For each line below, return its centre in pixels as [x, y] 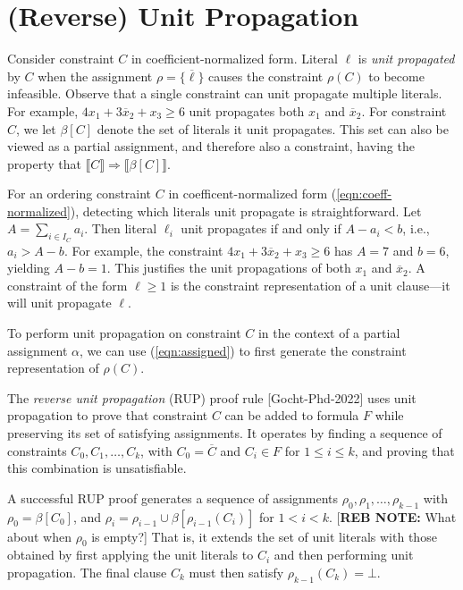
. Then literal [121, 228]
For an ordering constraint [80, 194]
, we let [36, 128]
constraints [37, 450]
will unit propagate [59, 303]
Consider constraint [61, 59]
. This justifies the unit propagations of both [229, 268]
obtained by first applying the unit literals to [130, 555]
